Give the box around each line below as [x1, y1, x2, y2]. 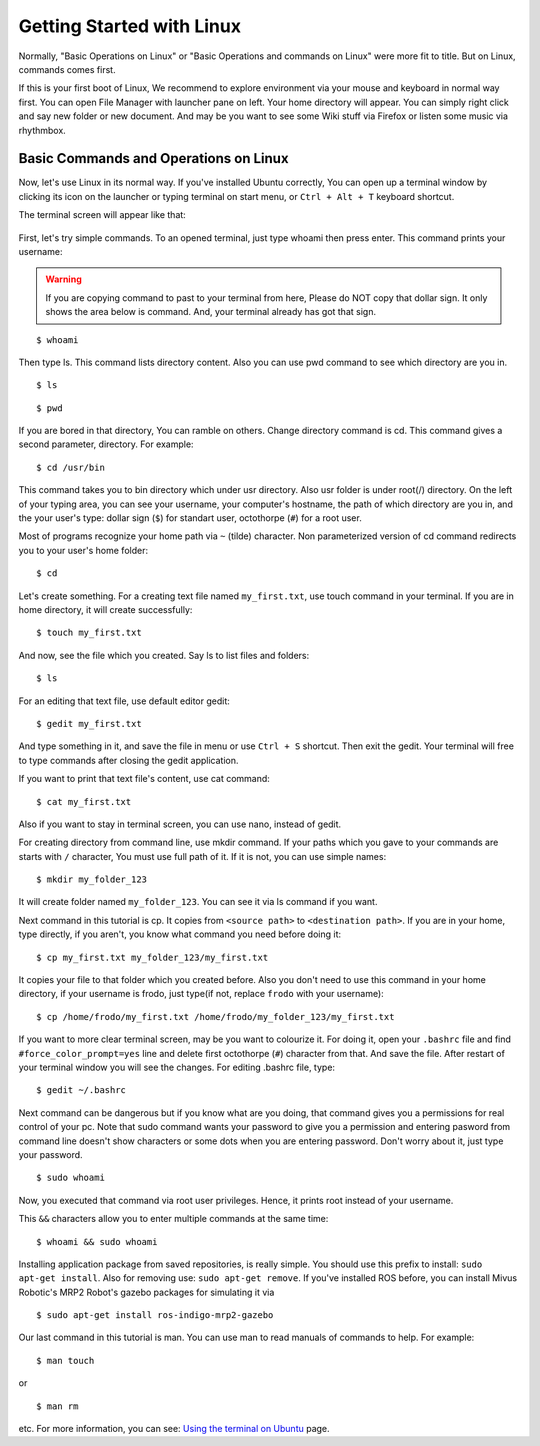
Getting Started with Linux [18, 15, 242, 37]
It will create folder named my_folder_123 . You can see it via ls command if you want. [18, 896, 378, 908]
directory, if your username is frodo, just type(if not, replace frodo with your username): [18, 988, 384, 1000]
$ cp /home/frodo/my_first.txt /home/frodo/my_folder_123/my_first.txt [36, 1011, 395, 1022]
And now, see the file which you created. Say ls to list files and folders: [18, 649, 310, 661]
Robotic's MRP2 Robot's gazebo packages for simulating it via [18, 1286, 275, 1298]
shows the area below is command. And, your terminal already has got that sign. [45, 306, 377, 318]
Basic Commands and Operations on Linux [18, 150, 289, 167]
